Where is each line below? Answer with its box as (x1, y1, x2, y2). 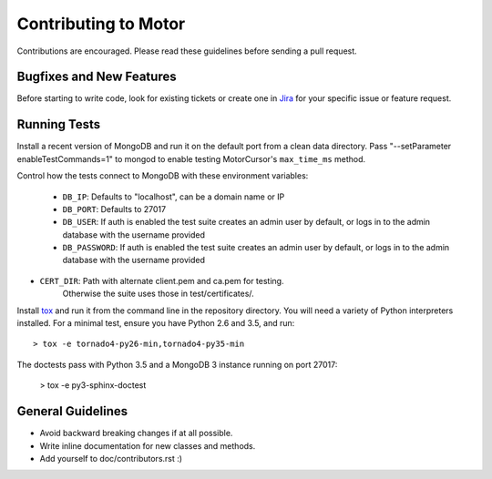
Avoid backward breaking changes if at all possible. (39, 428, 233, 439)
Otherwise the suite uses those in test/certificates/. (62, 288, 254, 300)
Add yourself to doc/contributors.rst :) (39, 453, 182, 464)
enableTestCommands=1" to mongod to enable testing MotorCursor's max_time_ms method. (16, 153, 366, 164)
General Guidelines (16, 403, 128, 419)
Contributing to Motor (16, 14, 186, 34)
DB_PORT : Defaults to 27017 (62, 203, 167, 214)
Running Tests (16, 117, 100, 132)
